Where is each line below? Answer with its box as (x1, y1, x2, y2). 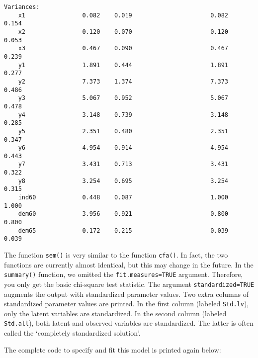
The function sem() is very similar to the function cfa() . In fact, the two (4, 250, 228, 260)
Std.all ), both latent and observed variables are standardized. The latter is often (4, 318, 254, 328)
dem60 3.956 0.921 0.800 (18, 210, 229, 218)
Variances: (4, 3, 40, 10)
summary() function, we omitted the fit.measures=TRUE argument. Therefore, (4, 269, 243, 279)
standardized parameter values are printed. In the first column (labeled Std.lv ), (4, 298, 249, 309)
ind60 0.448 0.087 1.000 (18, 194, 229, 201)
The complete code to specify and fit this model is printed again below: (4, 344, 221, 355)
